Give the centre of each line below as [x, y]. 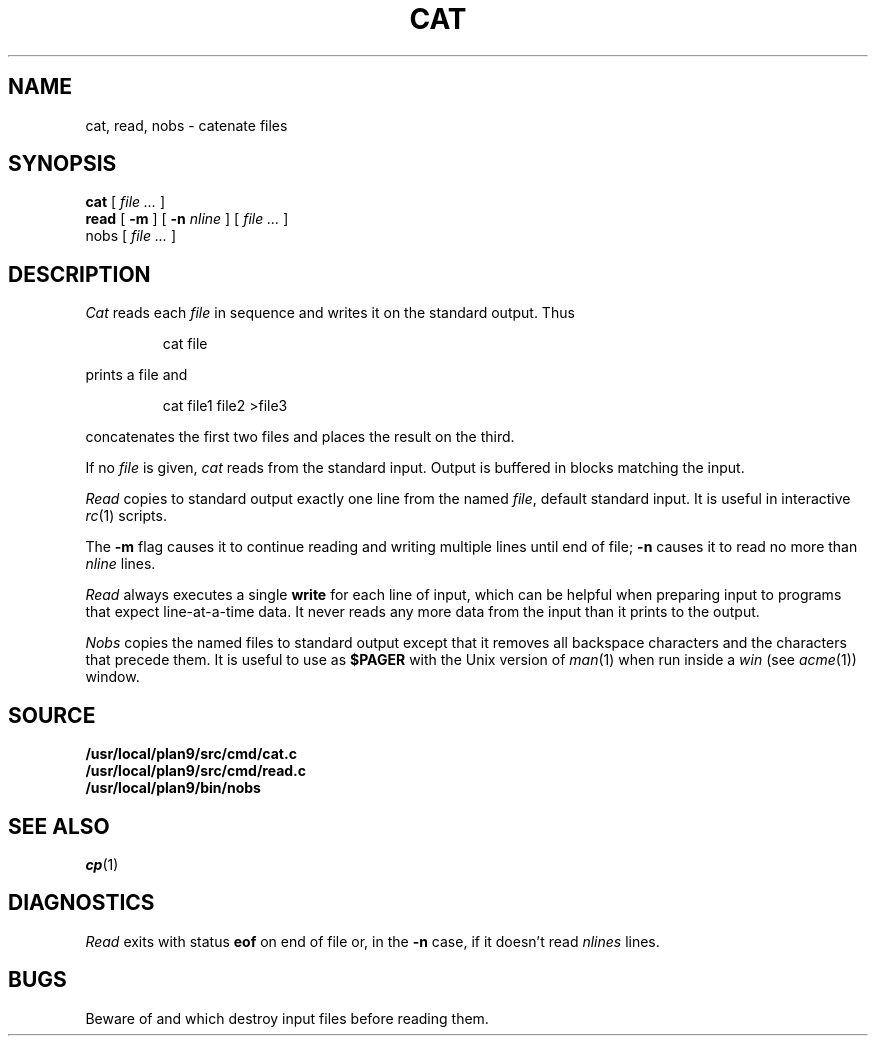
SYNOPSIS [62, 164]
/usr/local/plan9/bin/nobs [173, 788]
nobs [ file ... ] [131, 236]
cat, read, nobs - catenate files [186, 125]
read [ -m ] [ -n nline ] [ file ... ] [187, 219]
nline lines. [120, 564]
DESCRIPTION [79, 274]
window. [112, 677]
